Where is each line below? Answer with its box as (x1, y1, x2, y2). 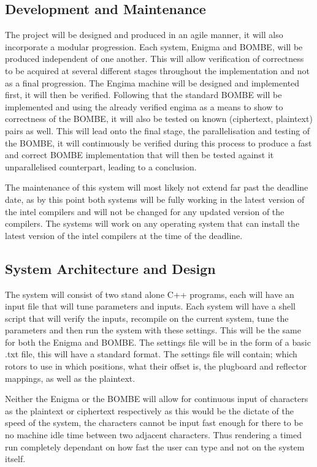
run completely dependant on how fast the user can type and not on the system (5, 440, 305, 453)
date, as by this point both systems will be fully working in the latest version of (5, 192, 305, 205)
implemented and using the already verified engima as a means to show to (5, 100, 283, 113)
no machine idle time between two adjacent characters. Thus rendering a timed (5, 428, 302, 441)
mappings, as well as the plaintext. (5, 371, 136, 384)
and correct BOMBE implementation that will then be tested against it (5, 148, 274, 161)
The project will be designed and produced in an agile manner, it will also (5, 28, 283, 41)
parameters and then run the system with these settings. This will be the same (5, 324, 301, 336)
